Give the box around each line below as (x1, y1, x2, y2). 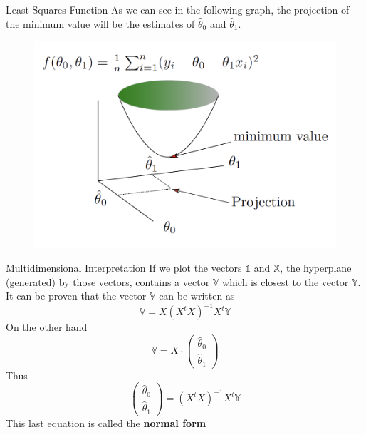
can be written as (159, 288, 235, 303)
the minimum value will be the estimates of (6, 16, 195, 31)
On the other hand (6, 319, 88, 334)
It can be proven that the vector (6, 288, 147, 303)
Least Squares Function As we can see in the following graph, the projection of (6, 2, 350, 16)
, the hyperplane (280, 260, 352, 275)
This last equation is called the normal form (6, 415, 206, 430)
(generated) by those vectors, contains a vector (6, 274, 210, 289)
